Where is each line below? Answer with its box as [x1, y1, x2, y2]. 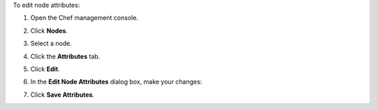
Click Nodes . [30, 26, 68, 35]
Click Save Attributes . [30, 91, 94, 99]
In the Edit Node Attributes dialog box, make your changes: [30, 77, 202, 86]
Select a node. [30, 39, 73, 48]
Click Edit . [30, 65, 60, 73]
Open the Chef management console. [30, 14, 139, 22]
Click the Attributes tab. [30, 52, 101, 61]
